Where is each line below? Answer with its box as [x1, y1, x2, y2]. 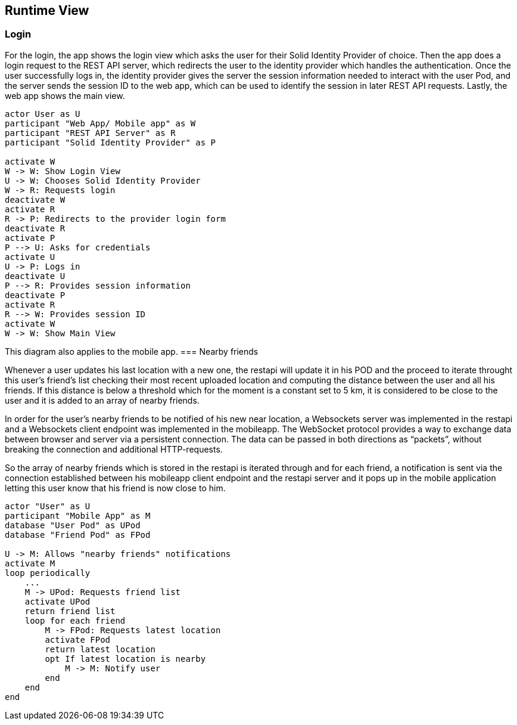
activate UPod [24, 596, 91, 606]
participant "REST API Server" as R [5, 128, 176, 138]
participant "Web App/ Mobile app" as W [5, 118, 196, 128]
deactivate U [5, 271, 66, 281]
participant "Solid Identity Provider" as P [5, 137, 216, 147]
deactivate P [5, 290, 66, 300]
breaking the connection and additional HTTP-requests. [5, 444, 223, 454]
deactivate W [5, 194, 66, 205]
